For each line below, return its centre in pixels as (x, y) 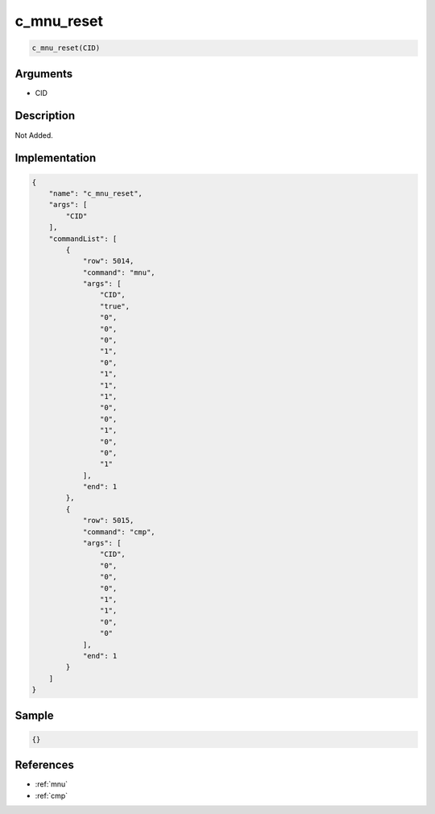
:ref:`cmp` (52, 795)
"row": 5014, (108, 261)
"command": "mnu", (119, 272)
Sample (34, 715)
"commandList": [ (83, 239)
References (44, 765)
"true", (115, 306)
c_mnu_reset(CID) (66, 48)
